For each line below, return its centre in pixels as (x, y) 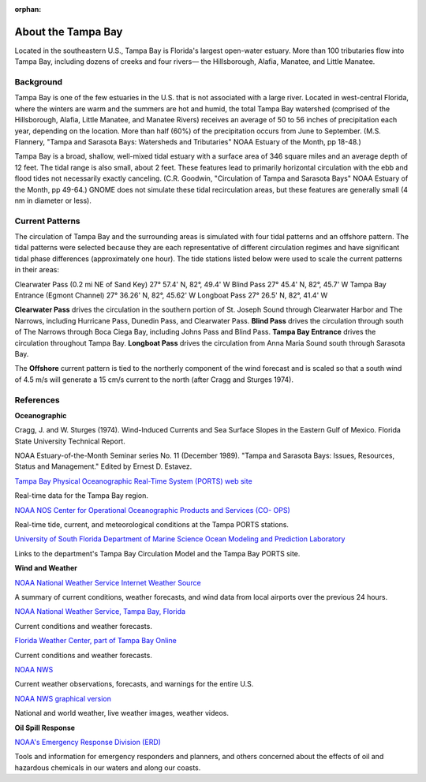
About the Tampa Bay (69, 32)
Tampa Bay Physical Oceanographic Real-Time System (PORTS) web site (133, 481)
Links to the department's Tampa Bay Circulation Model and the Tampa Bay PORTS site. (157, 553)
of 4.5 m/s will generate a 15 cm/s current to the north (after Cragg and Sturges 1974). (154, 380)
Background (39, 82)
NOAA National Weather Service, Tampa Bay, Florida (100, 612)
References (37, 400)
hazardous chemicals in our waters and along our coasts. (108, 767)
